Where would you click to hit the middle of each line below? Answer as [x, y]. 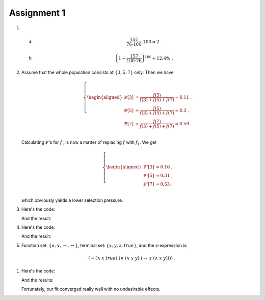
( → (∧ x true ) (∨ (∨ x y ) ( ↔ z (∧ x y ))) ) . [132, 258]
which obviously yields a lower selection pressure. [72, 200]
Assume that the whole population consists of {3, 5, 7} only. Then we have [97, 72]
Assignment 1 [37, 13]
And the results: [37, 280]
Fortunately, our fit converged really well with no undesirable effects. [91, 289]
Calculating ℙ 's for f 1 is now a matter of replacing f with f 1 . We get [89, 143]
